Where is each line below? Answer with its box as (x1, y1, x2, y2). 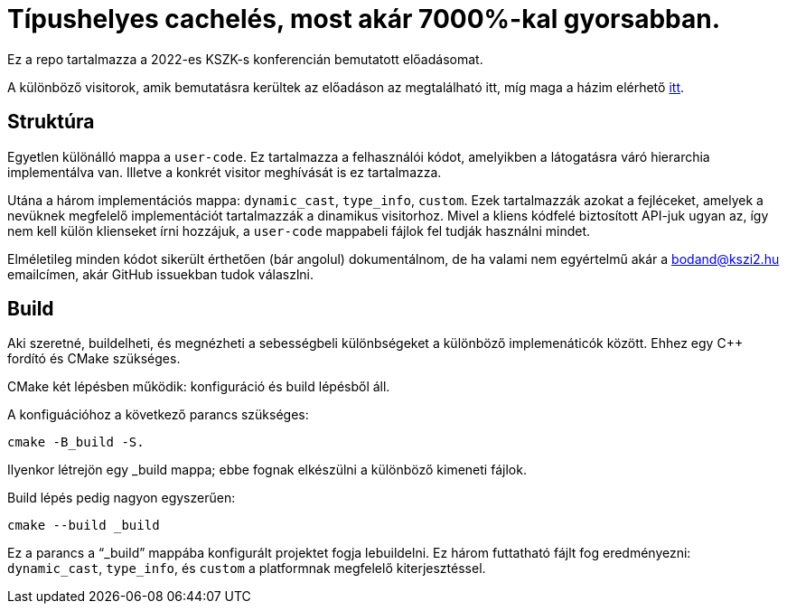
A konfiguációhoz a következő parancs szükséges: (7, 407, 309, 423)
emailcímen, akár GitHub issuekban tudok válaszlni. (7, 266, 314, 282)
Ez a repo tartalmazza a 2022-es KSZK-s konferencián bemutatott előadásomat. (7, 51, 483, 67)
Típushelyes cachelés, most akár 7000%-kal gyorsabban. (7, 4, 721, 34)
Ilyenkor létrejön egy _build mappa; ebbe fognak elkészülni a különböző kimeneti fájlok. (7, 462, 527, 478)
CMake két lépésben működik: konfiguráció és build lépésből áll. (7, 379, 390, 395)
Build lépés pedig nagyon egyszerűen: (7, 490, 236, 506)
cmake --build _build (7, 518, 160, 533)
